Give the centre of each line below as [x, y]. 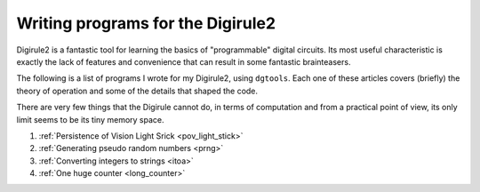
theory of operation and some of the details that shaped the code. [137, 91]
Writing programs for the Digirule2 [146, 23]
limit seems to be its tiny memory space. [90, 119]
